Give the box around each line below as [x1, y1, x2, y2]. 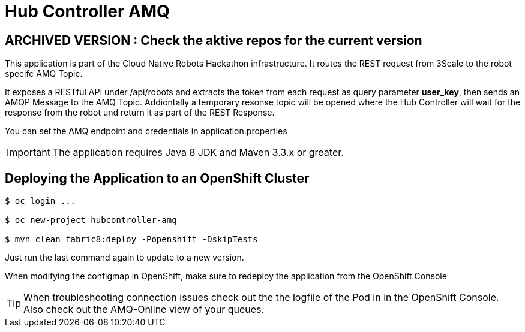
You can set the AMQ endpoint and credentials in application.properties [5, 126, 287, 137]
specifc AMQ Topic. [5, 68, 83, 79]
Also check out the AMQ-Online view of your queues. [23, 303, 265, 316]
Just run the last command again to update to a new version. [5, 252, 244, 263]
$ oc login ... [5, 196, 76, 206]
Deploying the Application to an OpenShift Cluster [5, 170, 310, 186]
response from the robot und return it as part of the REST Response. [5, 107, 275, 118]
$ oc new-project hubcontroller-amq [5, 215, 177, 225]
